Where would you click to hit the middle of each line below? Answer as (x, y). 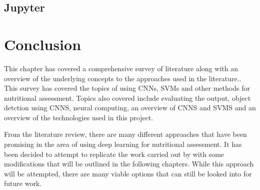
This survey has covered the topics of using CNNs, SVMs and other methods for (127, 88)
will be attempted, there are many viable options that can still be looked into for (128, 173)
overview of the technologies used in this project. (79, 117)
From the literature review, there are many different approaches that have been (125, 134)
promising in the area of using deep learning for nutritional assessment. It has (123, 144)
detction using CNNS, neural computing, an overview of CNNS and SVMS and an (130, 108)
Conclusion (43, 44)
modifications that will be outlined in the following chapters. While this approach (129, 164)
